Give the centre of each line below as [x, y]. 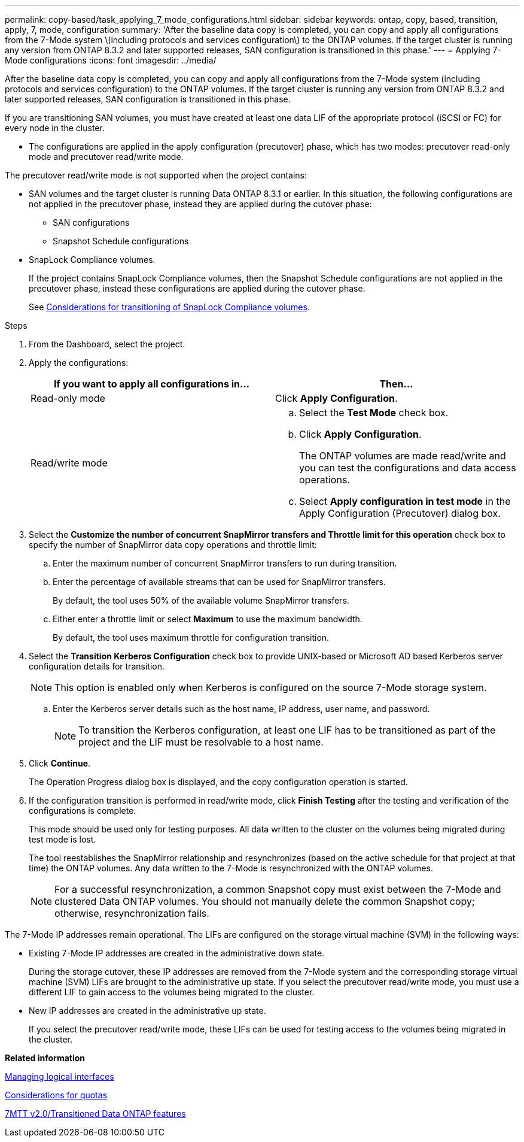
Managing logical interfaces [60, 1076]
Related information [45, 1058]
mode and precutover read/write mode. [106, 157]
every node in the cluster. [55, 128]
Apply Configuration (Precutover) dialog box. [400, 513]
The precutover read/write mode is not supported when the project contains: [156, 175]
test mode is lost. [63, 839]
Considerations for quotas [56, 1095]
